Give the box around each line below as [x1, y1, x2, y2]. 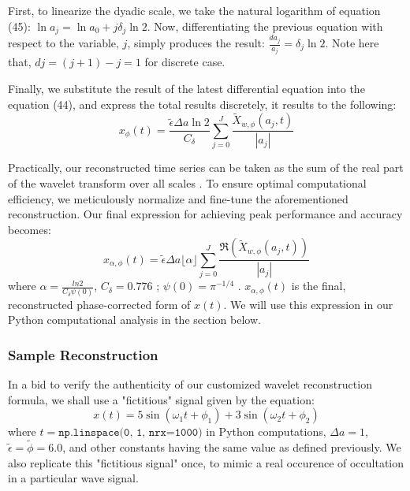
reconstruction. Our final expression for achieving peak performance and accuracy [8, 206, 403, 222]
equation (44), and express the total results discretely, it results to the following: [8, 95, 397, 112]
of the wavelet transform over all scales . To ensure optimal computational [8, 174, 367, 191]
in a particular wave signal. [8, 470, 139, 486]
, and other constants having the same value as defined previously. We [62, 438, 401, 455]
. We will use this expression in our [223, 296, 393, 312]
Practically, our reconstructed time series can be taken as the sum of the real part [8, 159, 404, 176]
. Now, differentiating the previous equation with [147, 17, 383, 34]
